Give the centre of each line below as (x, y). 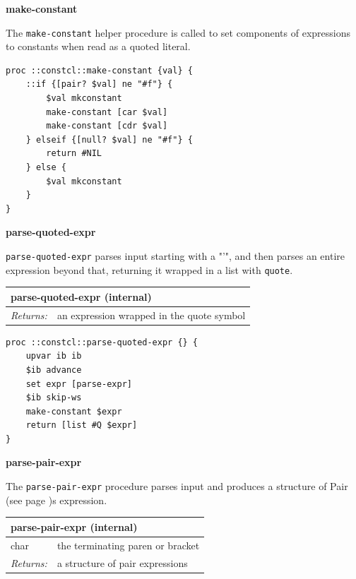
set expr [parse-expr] (79, 384)
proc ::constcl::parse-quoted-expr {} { (102, 342)
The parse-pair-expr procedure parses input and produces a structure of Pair (177, 486)
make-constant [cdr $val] (107, 126)
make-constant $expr (74, 411)
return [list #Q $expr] (82, 425)
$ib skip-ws (54, 398)
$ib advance (54, 370)
